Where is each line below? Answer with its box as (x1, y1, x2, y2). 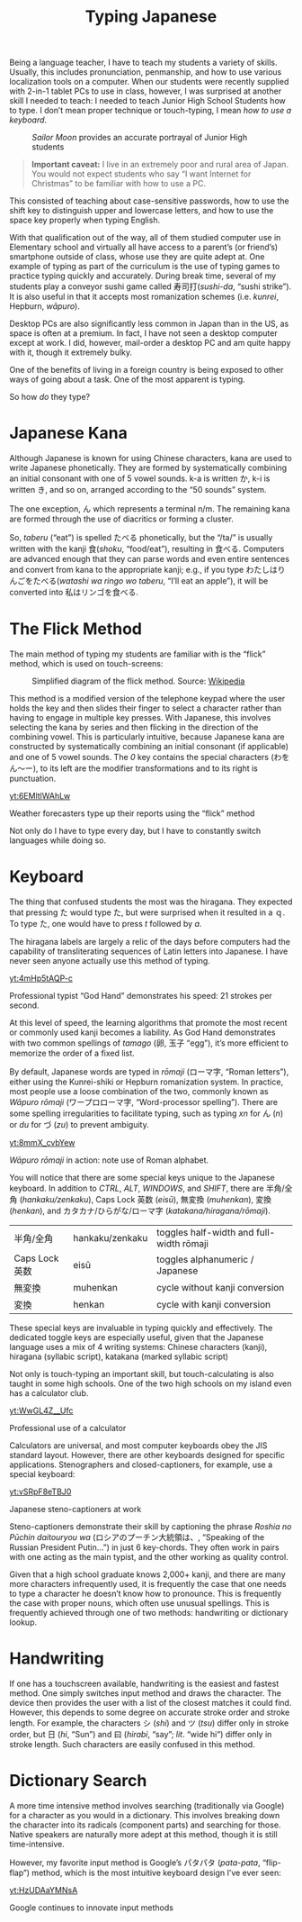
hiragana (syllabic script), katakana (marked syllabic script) (9, 1351, 229, 1362)
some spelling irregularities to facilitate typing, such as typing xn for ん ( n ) (9, 1108, 284, 1119)
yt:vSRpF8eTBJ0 (9, 1486, 72, 1497)
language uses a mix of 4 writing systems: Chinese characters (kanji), (9, 1342, 268, 1352)
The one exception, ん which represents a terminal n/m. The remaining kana (9, 503, 290, 514)
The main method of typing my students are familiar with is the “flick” (9, 648, 266, 659)
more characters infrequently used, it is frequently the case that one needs (9, 1579, 287, 1589)
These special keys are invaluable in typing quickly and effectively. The (9, 1322, 273, 1333)
